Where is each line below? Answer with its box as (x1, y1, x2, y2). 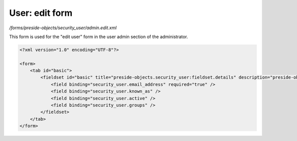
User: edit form (9, 7, 73, 18)
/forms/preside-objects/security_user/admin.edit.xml (9, 25, 117, 31)
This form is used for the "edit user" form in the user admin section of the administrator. (9, 34, 188, 40)
